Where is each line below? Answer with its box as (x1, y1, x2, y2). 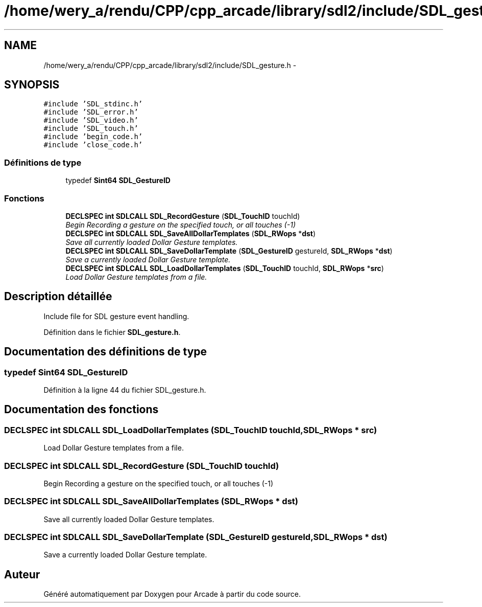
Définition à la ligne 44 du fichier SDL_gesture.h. (43, 386, 206, 394)
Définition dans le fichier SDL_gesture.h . (43, 327, 181, 336)
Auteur (4, 568, 40, 581)
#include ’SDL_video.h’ (43, 116, 138, 125)
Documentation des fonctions (4, 403, 159, 416)
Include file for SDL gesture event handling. (43, 311, 189, 321)
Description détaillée (4, 290, 112, 303)
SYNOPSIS (4, 78, 60, 92)
